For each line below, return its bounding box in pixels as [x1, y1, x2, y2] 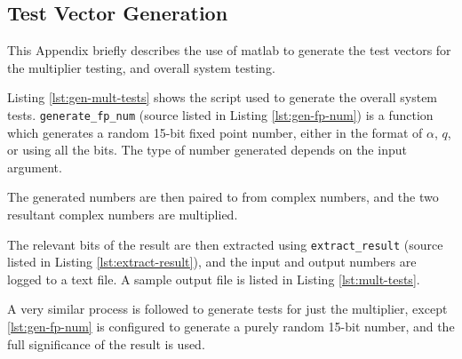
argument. [7, 157, 62, 176]
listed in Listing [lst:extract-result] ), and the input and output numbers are [7, 252, 417, 271]
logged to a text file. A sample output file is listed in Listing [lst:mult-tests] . [7, 269, 420, 288]
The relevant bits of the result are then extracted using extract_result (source [7, 235, 443, 253]
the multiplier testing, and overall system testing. [7, 58, 275, 76]
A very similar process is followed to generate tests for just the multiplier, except [7, 299, 448, 318]
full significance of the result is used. [7, 334, 205, 353]
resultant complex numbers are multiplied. [7, 205, 238, 224]
